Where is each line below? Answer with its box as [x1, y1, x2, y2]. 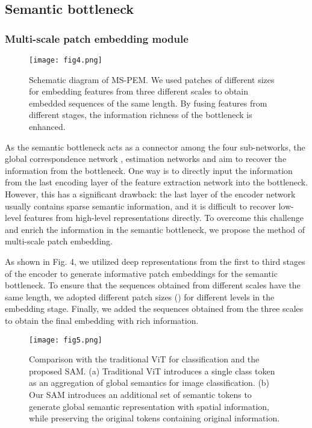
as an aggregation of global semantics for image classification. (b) [29, 376, 270, 389]
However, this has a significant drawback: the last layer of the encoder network [5, 188, 296, 200]
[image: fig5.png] [29, 335, 102, 344]
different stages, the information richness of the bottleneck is [29, 108, 252, 121]
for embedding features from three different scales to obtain [29, 85, 249, 98]
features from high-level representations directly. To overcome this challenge [23, 211, 304, 224]
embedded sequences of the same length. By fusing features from [29, 96, 267, 109]
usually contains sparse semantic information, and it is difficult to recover [5, 199, 276, 212]
